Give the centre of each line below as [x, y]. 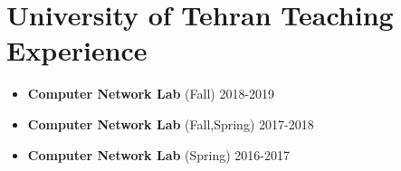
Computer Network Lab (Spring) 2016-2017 [159, 154]
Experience [77, 50]
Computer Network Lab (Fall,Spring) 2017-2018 [171, 123]
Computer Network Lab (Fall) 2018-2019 [151, 94]
